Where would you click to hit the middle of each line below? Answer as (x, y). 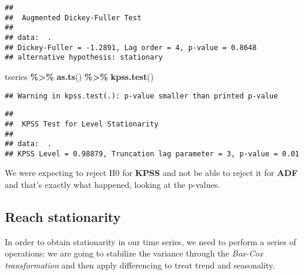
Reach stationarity (63, 217)
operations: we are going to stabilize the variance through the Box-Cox (134, 253)
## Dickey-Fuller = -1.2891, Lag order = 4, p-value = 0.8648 (131, 47)
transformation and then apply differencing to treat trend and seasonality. (140, 265)
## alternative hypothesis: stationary (84, 58)
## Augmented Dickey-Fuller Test (73, 18)
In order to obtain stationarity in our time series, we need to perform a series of (151, 241)
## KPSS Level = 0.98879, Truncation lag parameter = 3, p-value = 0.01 (152, 154)
